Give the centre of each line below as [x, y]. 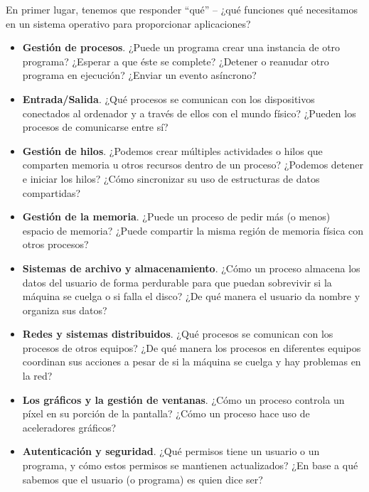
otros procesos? [55, 244]
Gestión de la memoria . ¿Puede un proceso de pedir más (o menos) [176, 216]
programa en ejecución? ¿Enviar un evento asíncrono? [139, 75]
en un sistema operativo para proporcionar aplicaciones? [128, 23]
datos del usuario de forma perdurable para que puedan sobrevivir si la [177, 282]
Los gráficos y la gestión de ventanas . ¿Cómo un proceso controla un [183, 399]
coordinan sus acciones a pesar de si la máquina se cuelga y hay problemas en [192, 362]
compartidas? [52, 192]
